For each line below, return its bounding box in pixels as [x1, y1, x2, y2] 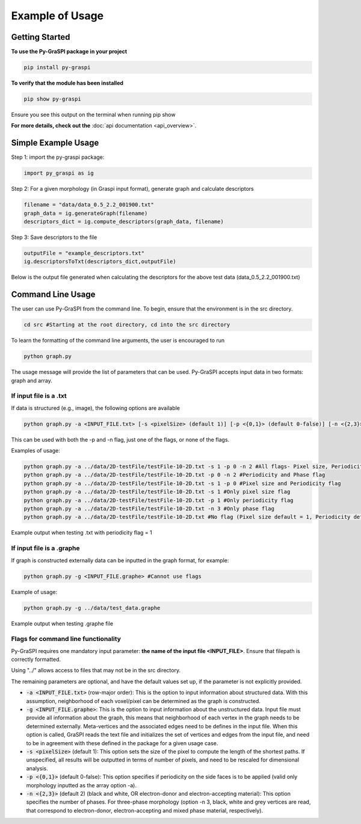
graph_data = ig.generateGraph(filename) [23, 209, 148, 217]
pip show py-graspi [23, 96, 81, 102]
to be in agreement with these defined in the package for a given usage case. [26, 739, 218, 746]
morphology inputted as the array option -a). [26, 781, 137, 788]
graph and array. [11, 377, 52, 384]
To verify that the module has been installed [11, 79, 123, 87]
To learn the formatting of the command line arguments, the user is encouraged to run [11, 337, 225, 344]
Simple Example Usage [11, 138, 99, 148]
